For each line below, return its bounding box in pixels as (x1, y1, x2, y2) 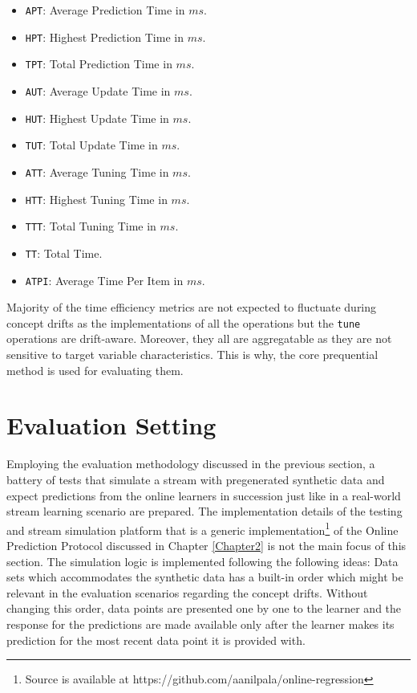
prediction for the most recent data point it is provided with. (6, 631, 306, 648)
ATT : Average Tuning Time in (25, 163, 169, 180)
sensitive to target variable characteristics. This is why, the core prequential (6, 346, 379, 363)
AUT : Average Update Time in (25, 82, 171, 99)
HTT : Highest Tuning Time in (25, 190, 168, 207)
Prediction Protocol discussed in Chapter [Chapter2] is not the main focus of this (6, 537, 407, 553)
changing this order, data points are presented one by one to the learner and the (6, 600, 402, 617)
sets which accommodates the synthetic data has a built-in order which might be (6, 569, 403, 585)
